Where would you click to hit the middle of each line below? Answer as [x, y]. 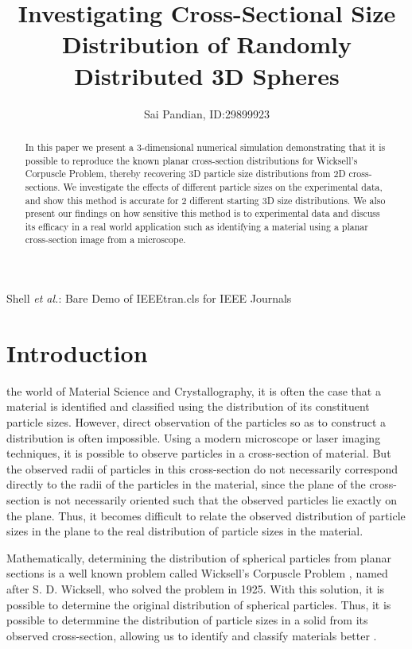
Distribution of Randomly [207, 44]
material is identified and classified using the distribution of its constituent [188, 406]
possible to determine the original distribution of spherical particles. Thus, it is [199, 604]
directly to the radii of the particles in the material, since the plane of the [186, 484]
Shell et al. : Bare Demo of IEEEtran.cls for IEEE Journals [149, 298]
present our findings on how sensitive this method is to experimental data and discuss [202, 213]
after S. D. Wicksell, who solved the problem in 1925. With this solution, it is [196, 588]
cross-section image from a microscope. [105, 240]
